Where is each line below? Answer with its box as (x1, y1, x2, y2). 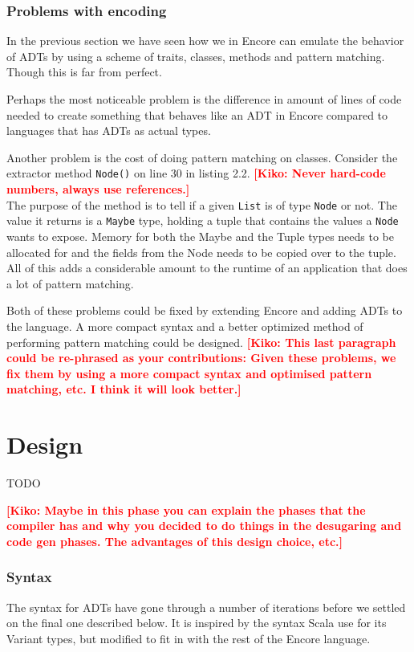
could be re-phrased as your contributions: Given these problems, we (6, 349, 396, 366)
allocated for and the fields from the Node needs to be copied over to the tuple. (6, 243, 396, 260)
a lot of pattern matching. (6, 275, 134, 291)
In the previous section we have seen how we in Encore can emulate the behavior (6, 32, 404, 49)
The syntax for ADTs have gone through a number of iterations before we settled (6, 598, 406, 615)
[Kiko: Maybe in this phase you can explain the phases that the (6, 501, 366, 518)
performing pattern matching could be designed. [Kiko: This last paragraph (6, 333, 396, 350)
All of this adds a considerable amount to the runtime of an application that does (6, 259, 408, 276)
